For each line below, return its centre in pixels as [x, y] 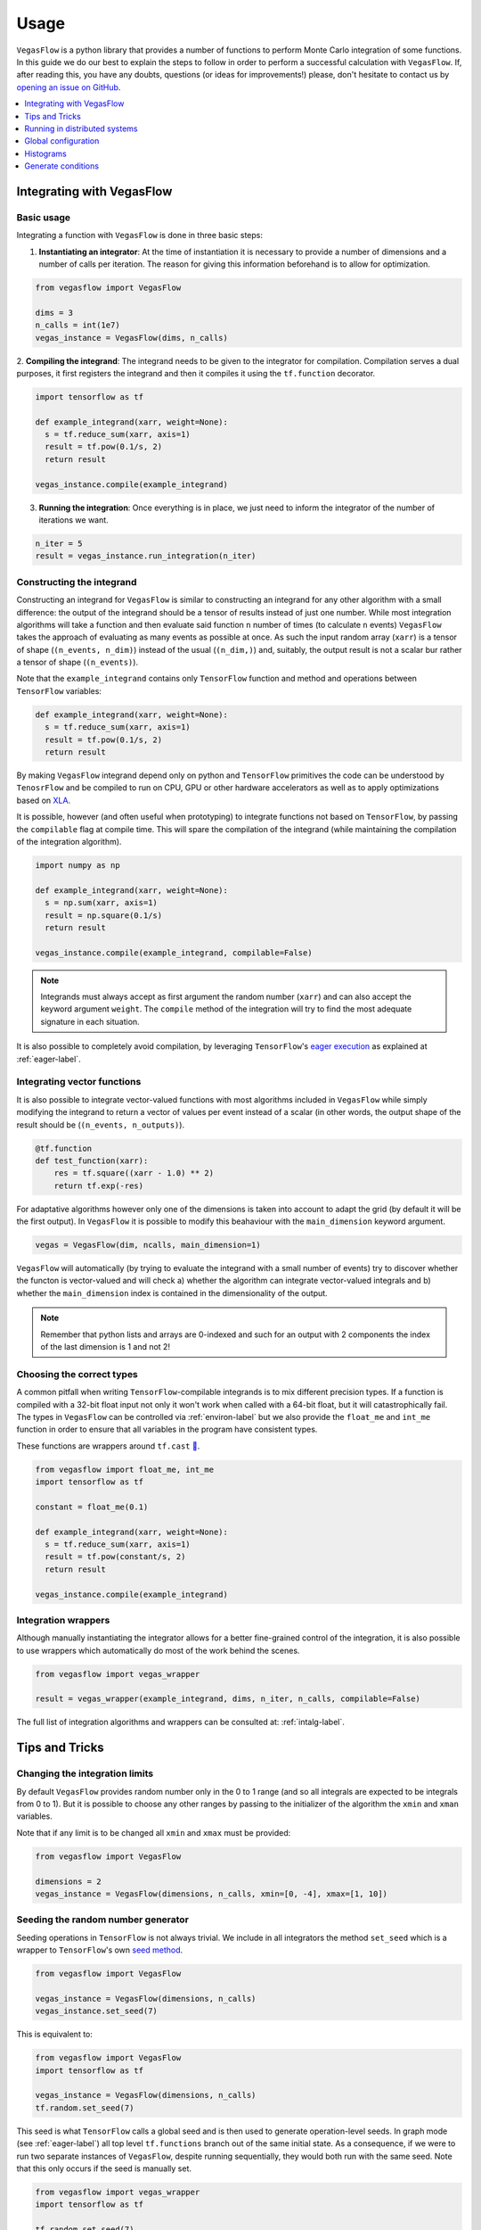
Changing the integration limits [85, 1773]
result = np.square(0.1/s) [104, 915]
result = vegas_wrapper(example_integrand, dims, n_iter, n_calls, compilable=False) [228, 1699]
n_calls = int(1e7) [77, 325]
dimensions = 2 [68, 1881]
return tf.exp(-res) [99, 1185]
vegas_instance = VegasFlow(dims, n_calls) [132, 338]
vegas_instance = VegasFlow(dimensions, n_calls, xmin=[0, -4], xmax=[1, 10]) [211, 1894]
